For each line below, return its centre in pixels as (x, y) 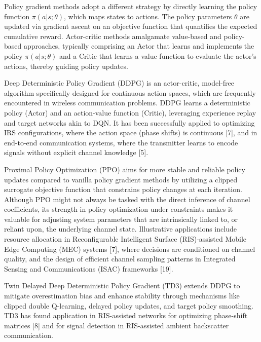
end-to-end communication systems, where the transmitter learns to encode (121, 142)
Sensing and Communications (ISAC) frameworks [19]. (89, 268)
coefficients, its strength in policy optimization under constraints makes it (119, 209)
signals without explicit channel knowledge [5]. (76, 152)
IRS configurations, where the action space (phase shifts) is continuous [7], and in (131, 132)
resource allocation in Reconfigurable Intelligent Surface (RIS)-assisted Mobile (125, 239)
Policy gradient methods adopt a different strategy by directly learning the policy (131, 6)
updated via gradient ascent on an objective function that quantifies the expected (131, 26)
